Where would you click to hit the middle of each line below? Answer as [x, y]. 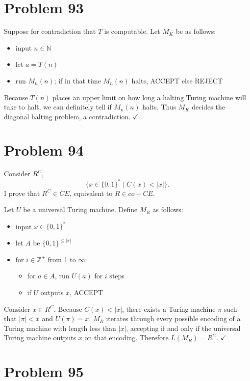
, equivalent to [91, 193]
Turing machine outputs [40, 338]
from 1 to [62, 259]
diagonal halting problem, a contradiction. [67, 116]
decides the [208, 107]
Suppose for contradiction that [50, 31]
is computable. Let [132, 31]
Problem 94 [44, 150]
